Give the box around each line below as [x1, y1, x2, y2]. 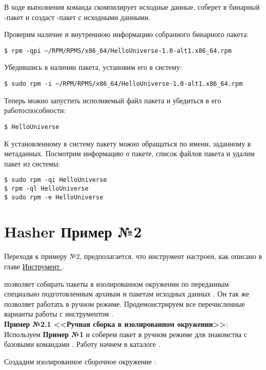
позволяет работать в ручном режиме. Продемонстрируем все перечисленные [4, 298, 245, 309]
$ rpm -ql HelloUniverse [4, 184, 89, 192]
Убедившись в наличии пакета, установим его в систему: [4, 62, 182, 72]
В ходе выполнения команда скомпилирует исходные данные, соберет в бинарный [4, 2, 260, 12]
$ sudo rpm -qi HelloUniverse [4, 176, 107, 184]
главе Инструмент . [4, 261, 64, 271]
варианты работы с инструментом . [4, 308, 114, 319]
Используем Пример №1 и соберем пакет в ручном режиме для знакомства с [4, 328, 247, 339]
